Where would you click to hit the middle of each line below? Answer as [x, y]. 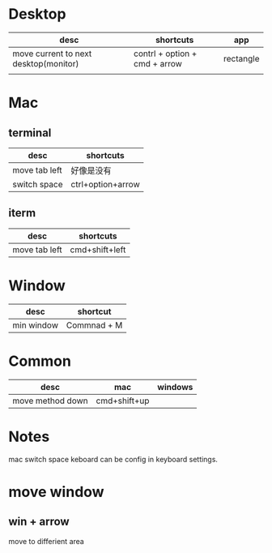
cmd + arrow [157, 63]
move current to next [52, 54]
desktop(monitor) [46, 63]
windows [175, 387]
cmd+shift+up [123, 401]
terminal [30, 133]
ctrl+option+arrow [105, 184]
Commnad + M [94, 325]
